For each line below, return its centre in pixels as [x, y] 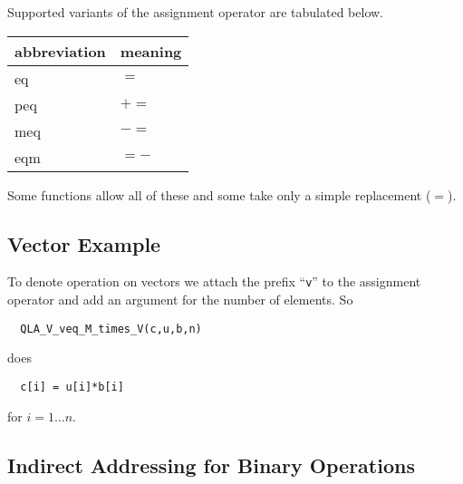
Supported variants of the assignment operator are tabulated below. [196, 12]
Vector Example [84, 243]
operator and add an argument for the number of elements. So [180, 300]
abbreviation [60, 51]
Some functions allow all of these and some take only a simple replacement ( [219, 194]
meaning [151, 51]
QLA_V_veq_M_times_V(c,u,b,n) [111, 329]
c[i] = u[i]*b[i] [72, 387]
